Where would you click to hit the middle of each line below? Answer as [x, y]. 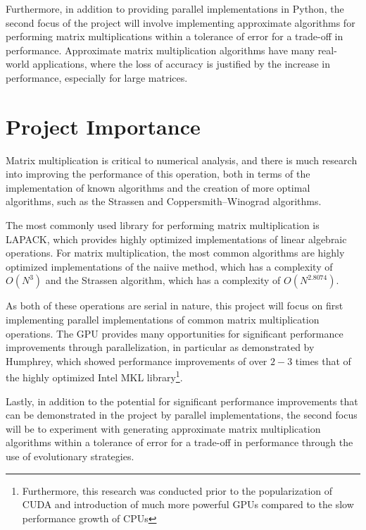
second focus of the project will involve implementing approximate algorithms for [181, 22]
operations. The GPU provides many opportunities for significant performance [175, 333]
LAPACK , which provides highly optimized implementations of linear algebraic [176, 239]
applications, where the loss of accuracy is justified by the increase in [182, 64]
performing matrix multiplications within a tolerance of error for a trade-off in [175, 36]
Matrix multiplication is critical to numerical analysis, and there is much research [182, 160]
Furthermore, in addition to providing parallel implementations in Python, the [175, 8]
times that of [323, 360]
